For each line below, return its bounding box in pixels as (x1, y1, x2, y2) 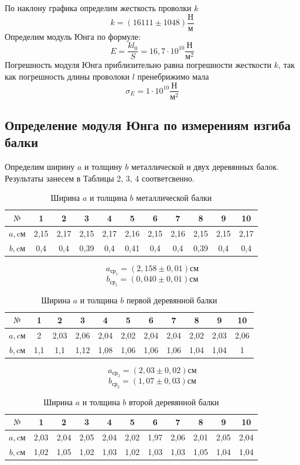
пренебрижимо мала (137, 70, 209, 82)
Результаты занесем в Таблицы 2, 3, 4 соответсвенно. (5, 172, 195, 184)
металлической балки (136, 192, 212, 204)
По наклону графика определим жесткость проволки (5, 2, 192, 13)
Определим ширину (5, 160, 75, 173)
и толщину (84, 160, 122, 173)
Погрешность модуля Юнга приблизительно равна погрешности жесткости (5, 59, 272, 71)
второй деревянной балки (128, 395, 219, 408)
